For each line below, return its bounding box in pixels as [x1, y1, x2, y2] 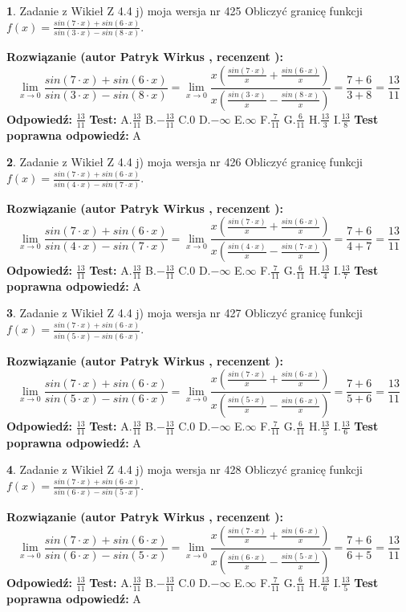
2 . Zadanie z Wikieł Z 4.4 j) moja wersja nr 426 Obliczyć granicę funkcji [6, 153, 363, 170]
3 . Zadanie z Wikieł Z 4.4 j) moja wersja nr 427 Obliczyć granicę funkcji [6, 304, 363, 321]
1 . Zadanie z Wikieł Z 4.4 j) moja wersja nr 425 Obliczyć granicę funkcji [6, 2, 363, 18]
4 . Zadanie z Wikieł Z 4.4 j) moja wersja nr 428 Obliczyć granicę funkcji [6, 461, 363, 478]
